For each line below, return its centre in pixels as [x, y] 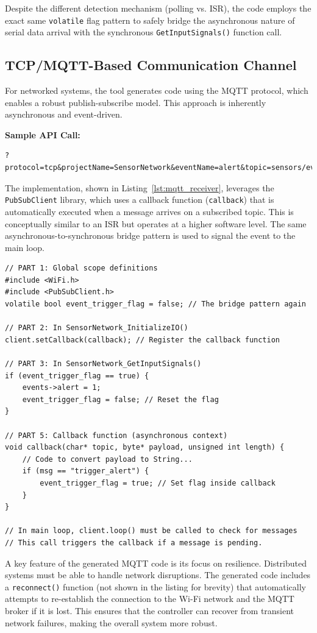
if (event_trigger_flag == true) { [77, 376]
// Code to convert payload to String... [107, 459]
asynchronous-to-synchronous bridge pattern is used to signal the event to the [150, 235]
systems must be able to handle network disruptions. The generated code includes [158, 575]
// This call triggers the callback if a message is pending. [134, 543]
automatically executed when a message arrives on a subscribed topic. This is [149, 211]
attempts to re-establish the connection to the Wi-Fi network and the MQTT [150, 599]
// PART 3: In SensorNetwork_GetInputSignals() [103, 364]
